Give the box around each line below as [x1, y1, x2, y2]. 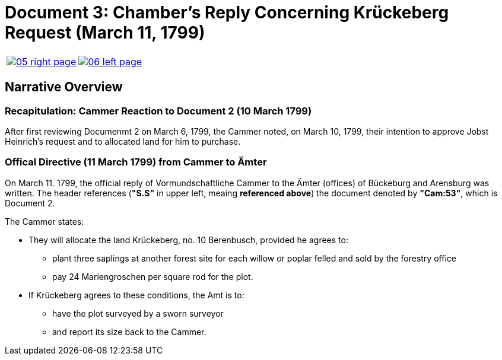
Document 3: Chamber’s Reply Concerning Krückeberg [5, 2, 449, 23]
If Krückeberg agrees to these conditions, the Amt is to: [28, 289, 244, 300]
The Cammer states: [5, 216, 84, 227]
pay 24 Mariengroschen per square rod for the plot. [52, 271, 253, 282]
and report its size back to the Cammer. [52, 326, 206, 337]
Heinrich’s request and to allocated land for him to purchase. [5, 136, 241, 146]
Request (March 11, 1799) [5, 23, 205, 43]
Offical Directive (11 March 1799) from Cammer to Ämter [5, 156, 267, 168]
